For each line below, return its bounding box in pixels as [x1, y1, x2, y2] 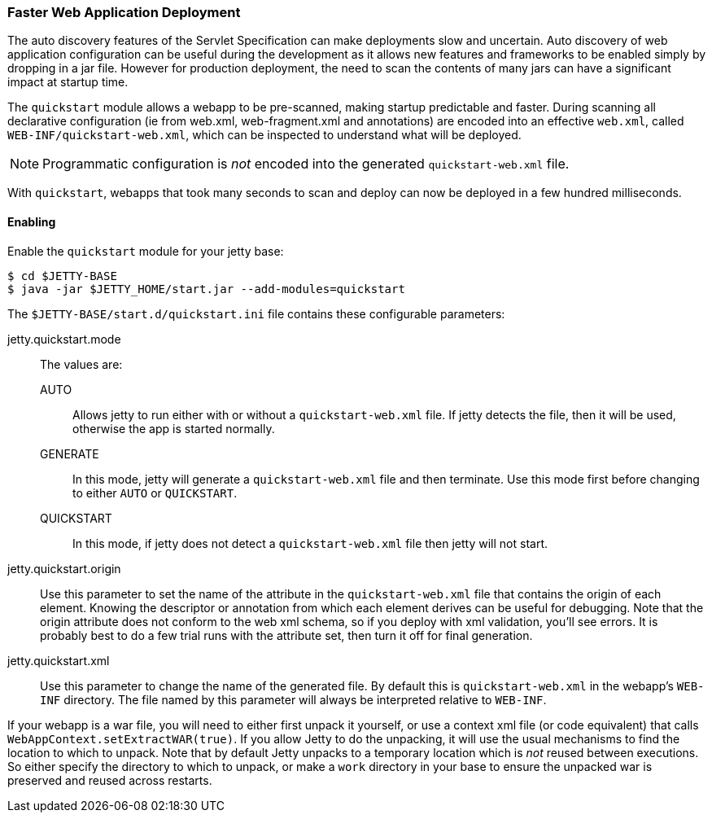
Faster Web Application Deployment [7, 4, 241, 20]
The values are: [40, 357, 123, 371]
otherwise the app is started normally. [72, 421, 275, 436]
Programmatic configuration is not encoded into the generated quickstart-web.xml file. [42, 155, 570, 173]
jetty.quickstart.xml [7, 653, 110, 668]
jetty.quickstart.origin [7, 561, 121, 576]
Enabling [7, 214, 56, 229]
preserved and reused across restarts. [7, 773, 212, 787]
